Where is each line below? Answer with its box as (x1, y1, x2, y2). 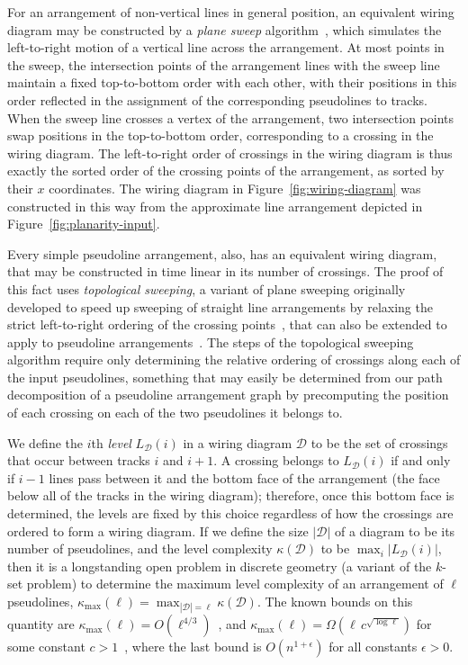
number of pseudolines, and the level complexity (7, 539, 273, 558)
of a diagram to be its (335, 521, 455, 540)
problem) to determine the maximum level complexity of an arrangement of (26, 574, 444, 593)
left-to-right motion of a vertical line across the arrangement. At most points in (7, 38, 445, 57)
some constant (7, 637, 85, 656)
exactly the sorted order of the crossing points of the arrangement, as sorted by (7, 161, 445, 180)
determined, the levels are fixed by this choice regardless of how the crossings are (7, 504, 454, 523)
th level (91, 433, 131, 452)
